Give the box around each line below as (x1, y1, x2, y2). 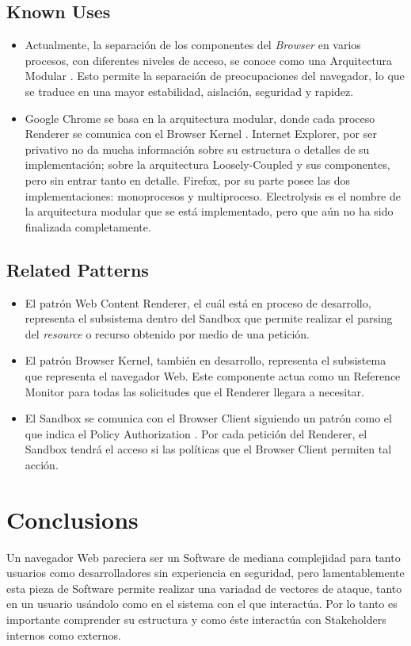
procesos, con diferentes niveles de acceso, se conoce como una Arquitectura (25, 52, 393, 68)
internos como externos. (6, 626, 121, 643)
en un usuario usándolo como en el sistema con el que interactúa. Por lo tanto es (6, 595, 398, 612)
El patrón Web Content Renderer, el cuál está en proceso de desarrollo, (25, 294, 371, 311)
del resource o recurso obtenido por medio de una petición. (25, 325, 310, 342)
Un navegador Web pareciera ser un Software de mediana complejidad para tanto (6, 549, 401, 565)
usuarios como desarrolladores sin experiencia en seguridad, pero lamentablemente (6, 564, 405, 581)
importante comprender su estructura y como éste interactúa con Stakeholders (6, 610, 386, 627)
